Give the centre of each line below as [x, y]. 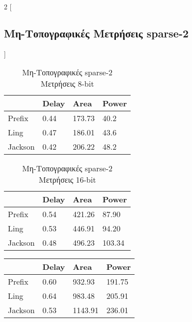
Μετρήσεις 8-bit [67, 84]
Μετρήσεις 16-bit [67, 180]
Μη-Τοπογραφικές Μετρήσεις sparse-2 [96, 33]
